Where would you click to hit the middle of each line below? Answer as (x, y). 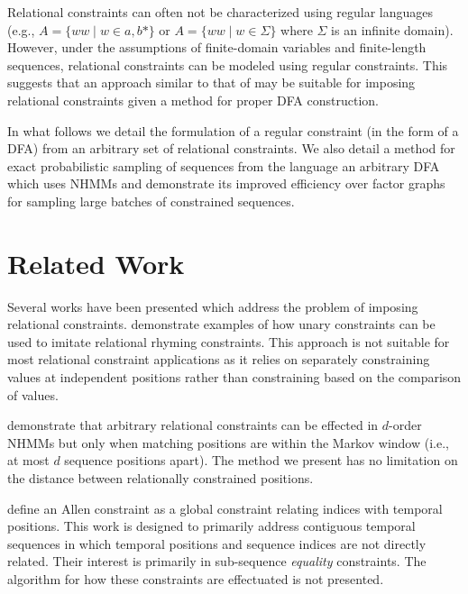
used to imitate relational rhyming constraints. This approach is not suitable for (229, 341)
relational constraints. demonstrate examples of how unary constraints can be (221, 324)
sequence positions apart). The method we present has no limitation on (261, 460)
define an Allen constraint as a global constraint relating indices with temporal (225, 508)
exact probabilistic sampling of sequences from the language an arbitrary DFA (224, 165)
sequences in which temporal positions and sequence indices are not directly (217, 543)
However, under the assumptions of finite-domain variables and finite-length (217, 47)
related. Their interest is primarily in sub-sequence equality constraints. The (217, 561)
